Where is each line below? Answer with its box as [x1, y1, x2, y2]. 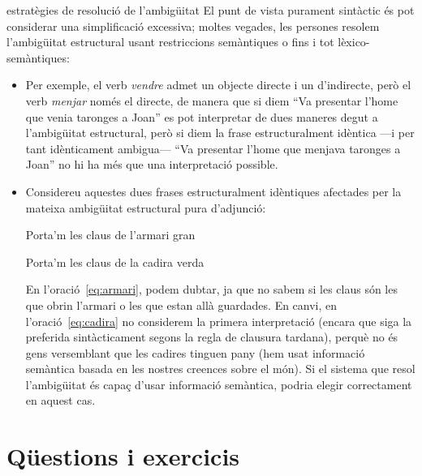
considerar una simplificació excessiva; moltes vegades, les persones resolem [6, 17, 380, 34]
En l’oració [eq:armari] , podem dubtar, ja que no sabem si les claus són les [25, 281, 398, 298]
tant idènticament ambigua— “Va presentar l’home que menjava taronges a [25, 139, 401, 157]
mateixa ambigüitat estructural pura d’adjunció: [25, 199, 266, 216]
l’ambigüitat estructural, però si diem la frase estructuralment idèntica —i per [25, 124, 415, 141]
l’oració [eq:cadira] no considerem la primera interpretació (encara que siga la [25, 312, 412, 329]
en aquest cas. [25, 392, 96, 409]
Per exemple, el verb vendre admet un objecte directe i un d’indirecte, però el [25, 76, 411, 93]
